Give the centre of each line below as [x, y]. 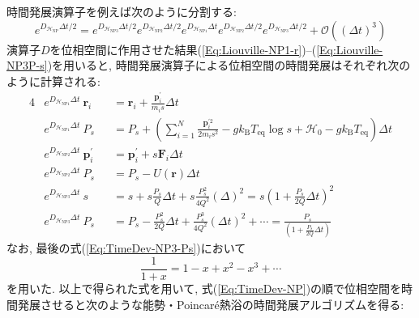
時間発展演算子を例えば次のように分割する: [122, 11]
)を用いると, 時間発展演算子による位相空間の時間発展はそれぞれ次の [229, 65]
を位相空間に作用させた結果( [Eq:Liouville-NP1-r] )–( [183, 49]
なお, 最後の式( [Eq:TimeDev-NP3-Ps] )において [126, 248]
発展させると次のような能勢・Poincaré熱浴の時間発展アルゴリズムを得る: [211, 304]
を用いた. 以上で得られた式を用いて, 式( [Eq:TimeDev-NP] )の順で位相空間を [204, 288]
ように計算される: [53, 81]
